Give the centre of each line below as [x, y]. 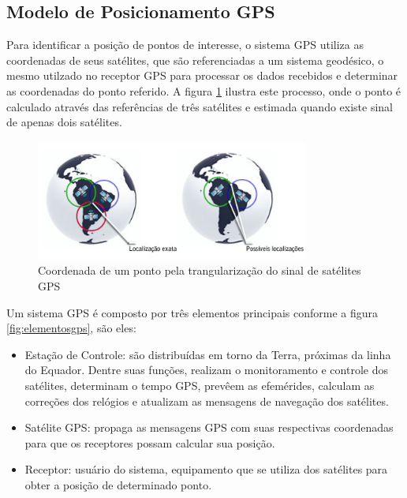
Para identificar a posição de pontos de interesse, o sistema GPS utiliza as [185, 45]
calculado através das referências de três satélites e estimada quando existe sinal [200, 106]
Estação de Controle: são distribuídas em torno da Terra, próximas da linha [208, 354]
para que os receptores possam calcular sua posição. [150, 442]
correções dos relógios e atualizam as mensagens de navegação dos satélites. [207, 401]
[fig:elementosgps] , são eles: [71, 328]
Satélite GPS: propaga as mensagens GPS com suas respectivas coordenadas [209, 427]
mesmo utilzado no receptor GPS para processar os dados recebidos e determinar [202, 75]
